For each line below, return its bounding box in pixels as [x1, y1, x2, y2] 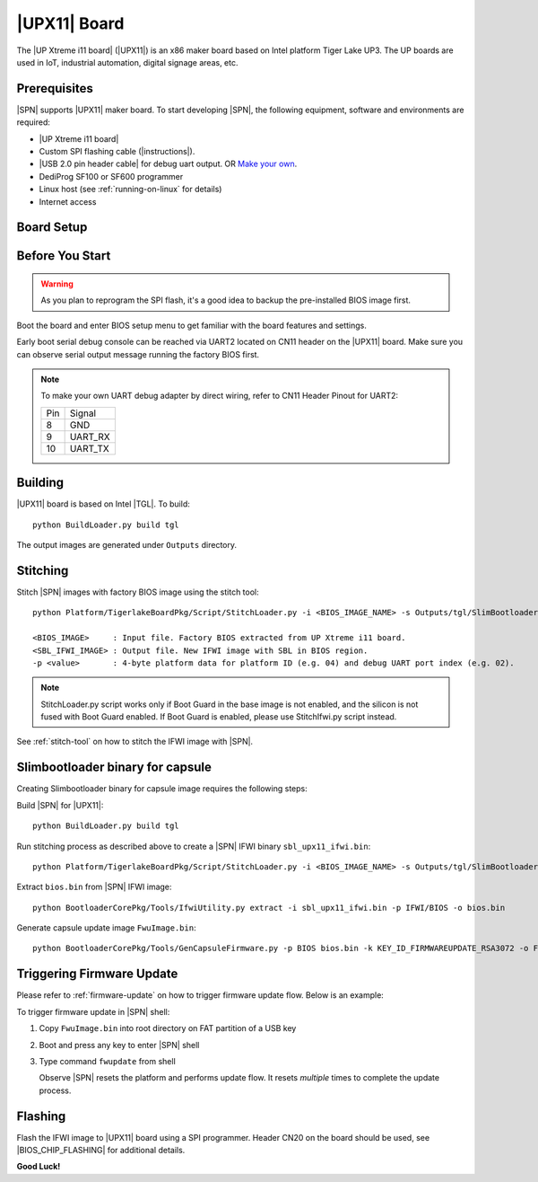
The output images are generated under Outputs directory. [16, 540, 238, 551]
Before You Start [16, 248, 111, 264]
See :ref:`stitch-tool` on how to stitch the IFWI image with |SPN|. [16, 737, 254, 747]
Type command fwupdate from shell [39, 1055, 177, 1066]
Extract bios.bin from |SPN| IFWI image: [16, 881, 172, 893]
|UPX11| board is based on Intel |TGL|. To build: [16, 498, 190, 509]
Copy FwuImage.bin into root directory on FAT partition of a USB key [39, 1023, 297, 1034]
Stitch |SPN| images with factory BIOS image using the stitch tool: [16, 587, 259, 597]
